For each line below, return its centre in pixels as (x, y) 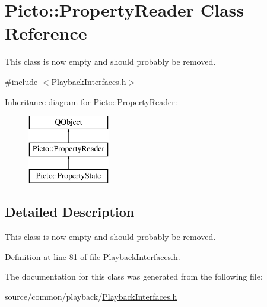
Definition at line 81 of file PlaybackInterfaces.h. (93, 256)
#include (21, 81)
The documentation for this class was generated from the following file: (134, 276)
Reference (46, 33)
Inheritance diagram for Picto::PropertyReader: (91, 101)
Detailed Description (70, 212)
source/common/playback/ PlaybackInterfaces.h (91, 297)
